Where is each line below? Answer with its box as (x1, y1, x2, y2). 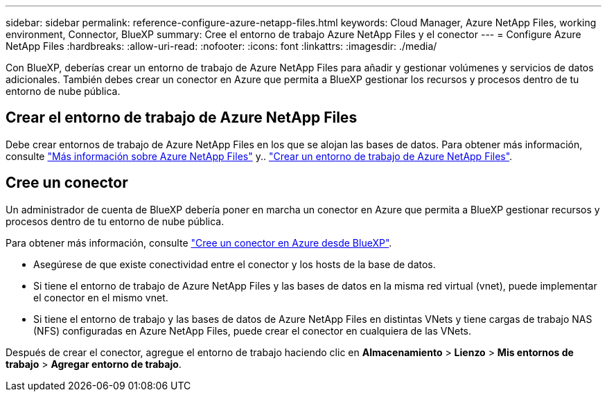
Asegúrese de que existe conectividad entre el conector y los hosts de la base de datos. (33, 258, 436, 270)
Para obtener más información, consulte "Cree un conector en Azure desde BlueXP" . (6, 236, 392, 249)
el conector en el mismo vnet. (33, 291, 168, 303)
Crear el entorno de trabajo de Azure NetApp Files (6, 109, 358, 127)
